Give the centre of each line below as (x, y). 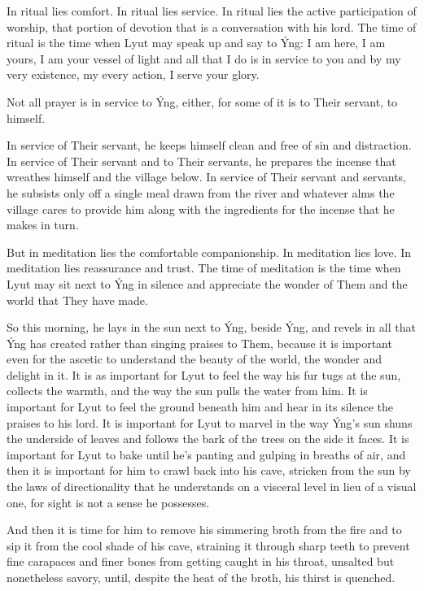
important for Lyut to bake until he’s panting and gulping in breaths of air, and (206, 454)
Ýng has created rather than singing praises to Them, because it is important (199, 343)
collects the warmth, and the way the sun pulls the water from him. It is (187, 391)
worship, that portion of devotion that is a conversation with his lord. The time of (212, 26)
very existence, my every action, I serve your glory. (133, 74)
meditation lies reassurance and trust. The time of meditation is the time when (204, 268)
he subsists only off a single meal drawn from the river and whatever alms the (201, 192)
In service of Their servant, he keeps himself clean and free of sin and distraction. (209, 145)
